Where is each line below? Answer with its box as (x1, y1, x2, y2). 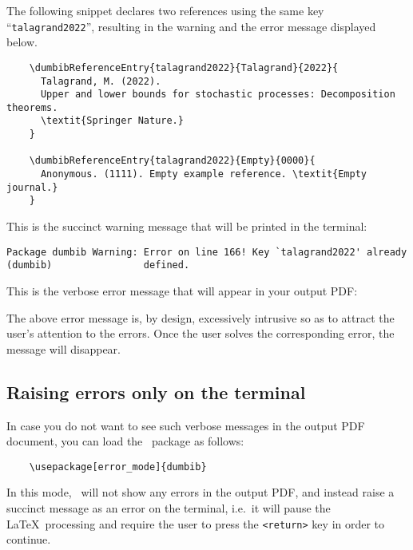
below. (6, 34, 38, 50)
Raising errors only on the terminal (6, 379, 306, 404)
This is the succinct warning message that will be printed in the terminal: (6, 218, 367, 235)
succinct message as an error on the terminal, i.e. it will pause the (6, 499, 331, 516)
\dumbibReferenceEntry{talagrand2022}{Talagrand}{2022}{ (29, 61, 339, 73)
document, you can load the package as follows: (6, 433, 244, 449)
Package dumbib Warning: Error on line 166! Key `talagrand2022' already (6, 246, 407, 258)
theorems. (6, 101, 58, 113)
